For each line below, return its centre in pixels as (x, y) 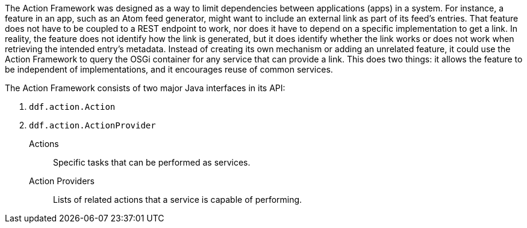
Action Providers (62, 181)
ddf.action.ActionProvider (92, 125)
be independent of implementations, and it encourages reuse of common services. (169, 69)
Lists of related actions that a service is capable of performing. (178, 199)
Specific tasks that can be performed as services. (152, 162)
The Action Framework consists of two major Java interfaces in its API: (145, 88)
